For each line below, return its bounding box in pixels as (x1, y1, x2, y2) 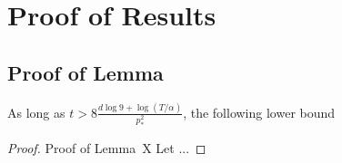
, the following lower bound (183, 102, 336, 121)
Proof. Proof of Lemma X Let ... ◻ (7, 138, 206, 157)
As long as (7, 102, 65, 121)
